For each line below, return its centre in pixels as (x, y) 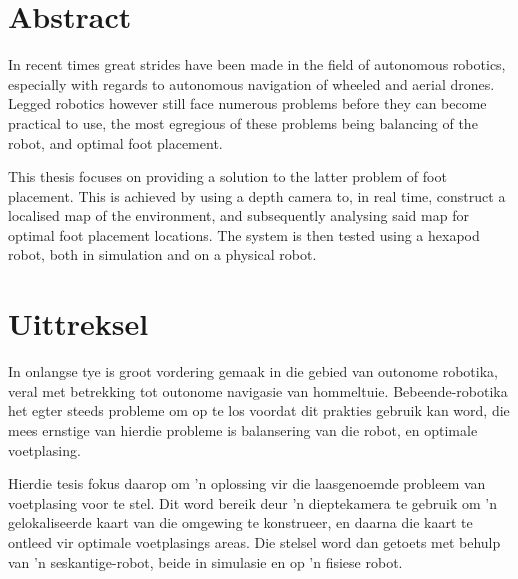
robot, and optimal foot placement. (115, 142)
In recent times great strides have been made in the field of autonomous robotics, (257, 64)
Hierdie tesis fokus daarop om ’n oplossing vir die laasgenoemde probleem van (247, 483)
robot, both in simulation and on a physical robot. (162, 254)
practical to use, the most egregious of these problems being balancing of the (243, 122)
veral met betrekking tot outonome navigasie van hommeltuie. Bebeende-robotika (258, 390)
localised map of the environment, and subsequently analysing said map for (238, 215)
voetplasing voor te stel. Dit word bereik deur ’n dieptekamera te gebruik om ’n (253, 502)
